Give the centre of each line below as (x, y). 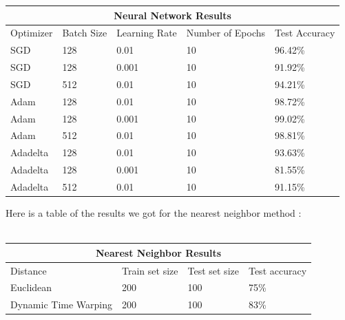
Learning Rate (147, 33)
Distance (29, 270)
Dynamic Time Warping (62, 305)
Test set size (213, 270)
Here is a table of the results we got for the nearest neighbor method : (154, 213)
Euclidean (31, 287)
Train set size (150, 270)
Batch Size (85, 33)
